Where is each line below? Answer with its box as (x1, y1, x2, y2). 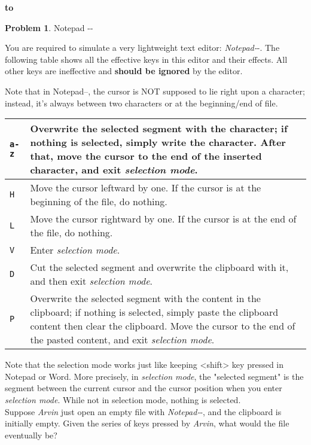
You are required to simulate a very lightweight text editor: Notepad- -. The (5, 41, 280, 54)
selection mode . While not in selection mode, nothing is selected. (5, 393, 241, 406)
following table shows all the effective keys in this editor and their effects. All (5, 53, 288, 65)
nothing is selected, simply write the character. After (30, 135, 286, 150)
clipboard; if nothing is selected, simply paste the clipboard (30, 305, 279, 319)
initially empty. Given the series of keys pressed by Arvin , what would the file (5, 417, 289, 429)
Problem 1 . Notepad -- (5, 21, 93, 33)
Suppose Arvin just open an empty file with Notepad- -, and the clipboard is (5, 405, 282, 417)
